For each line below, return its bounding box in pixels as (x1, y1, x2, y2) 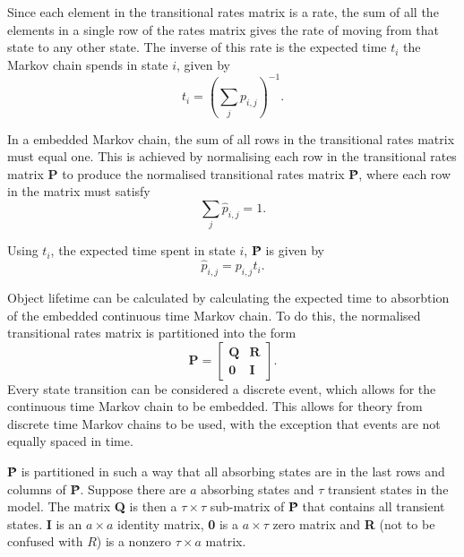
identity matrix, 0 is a (117, 514, 238, 533)
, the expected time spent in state (50, 241, 236, 260)
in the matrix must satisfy (7, 182, 150, 201)
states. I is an (7, 514, 82, 533)
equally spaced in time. (7, 432, 133, 450)
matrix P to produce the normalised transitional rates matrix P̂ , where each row (7, 164, 451, 183)
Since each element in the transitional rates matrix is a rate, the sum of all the (7, 3, 439, 21)
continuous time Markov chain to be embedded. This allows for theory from (7, 397, 423, 416)
